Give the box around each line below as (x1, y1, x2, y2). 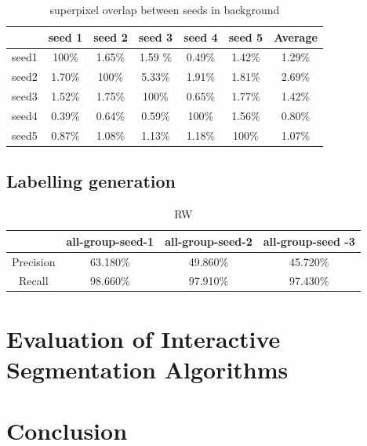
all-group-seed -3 (263, 232, 355, 249)
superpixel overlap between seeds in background (49, 2, 280, 17)
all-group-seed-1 (66, 232, 154, 249)
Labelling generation (6, 169, 176, 193)
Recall (19, 272, 49, 289)
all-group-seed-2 (165, 232, 253, 249)
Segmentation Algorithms (6, 353, 289, 385)
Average (274, 28, 318, 45)
